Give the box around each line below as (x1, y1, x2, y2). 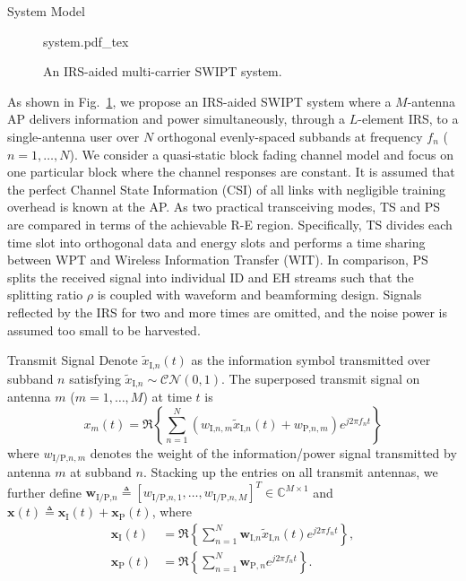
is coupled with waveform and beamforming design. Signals (97, 285, 422, 304)
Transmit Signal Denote (7, 351, 138, 369)
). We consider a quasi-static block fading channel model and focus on (69, 144, 454, 163)
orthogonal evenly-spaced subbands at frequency (157, 126, 423, 145)
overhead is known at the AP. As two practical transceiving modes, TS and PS (7, 197, 441, 216)
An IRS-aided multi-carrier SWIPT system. (43, 62, 282, 81)
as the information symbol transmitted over (191, 351, 431, 369)
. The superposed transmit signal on (221, 369, 420, 387)
